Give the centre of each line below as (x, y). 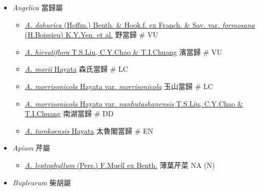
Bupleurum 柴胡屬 (42, 182)
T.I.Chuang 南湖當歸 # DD (69, 113)
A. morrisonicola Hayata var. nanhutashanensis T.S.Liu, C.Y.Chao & (134, 103)
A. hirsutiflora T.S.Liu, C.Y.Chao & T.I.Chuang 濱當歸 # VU (124, 51)
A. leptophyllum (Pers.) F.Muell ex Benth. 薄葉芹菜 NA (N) (120, 165)
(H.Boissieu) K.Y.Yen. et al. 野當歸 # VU (92, 35)
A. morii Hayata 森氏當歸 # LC (77, 69)
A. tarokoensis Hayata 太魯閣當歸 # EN (89, 130)
